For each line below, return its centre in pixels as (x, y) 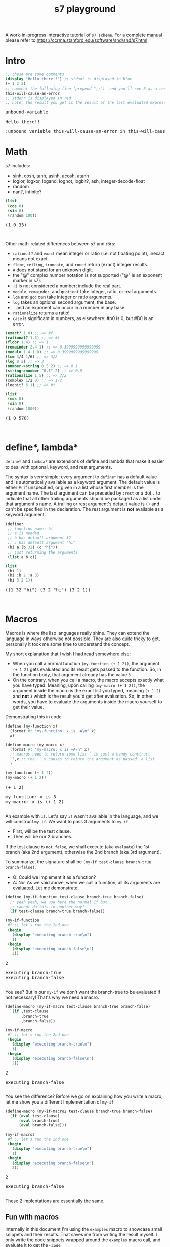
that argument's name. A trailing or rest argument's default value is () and (82, 504)
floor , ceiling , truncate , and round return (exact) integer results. (80, 264)
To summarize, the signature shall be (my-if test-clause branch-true (78, 862)
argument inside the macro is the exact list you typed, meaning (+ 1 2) (87, 691)
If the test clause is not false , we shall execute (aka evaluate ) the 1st (77, 846)
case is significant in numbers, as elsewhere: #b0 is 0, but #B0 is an (83, 318)
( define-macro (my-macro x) (35, 745)
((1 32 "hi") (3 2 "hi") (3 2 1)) (48, 590)
